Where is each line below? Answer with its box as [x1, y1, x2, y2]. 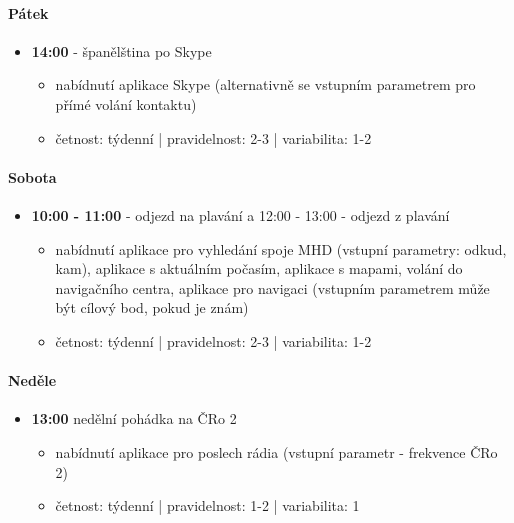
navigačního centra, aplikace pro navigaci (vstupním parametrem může [55, 277, 490, 298]
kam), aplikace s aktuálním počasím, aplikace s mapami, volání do [55, 258, 463, 279]
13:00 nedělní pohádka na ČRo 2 [31, 408, 237, 429]
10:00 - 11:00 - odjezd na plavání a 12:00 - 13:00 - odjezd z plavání [31, 204, 450, 225]
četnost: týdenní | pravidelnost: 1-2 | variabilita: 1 [55, 495, 360, 516]
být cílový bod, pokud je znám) [55, 297, 249, 318]
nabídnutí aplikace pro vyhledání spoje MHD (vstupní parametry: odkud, [55, 238, 507, 259]
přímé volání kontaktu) [55, 93, 197, 114]
